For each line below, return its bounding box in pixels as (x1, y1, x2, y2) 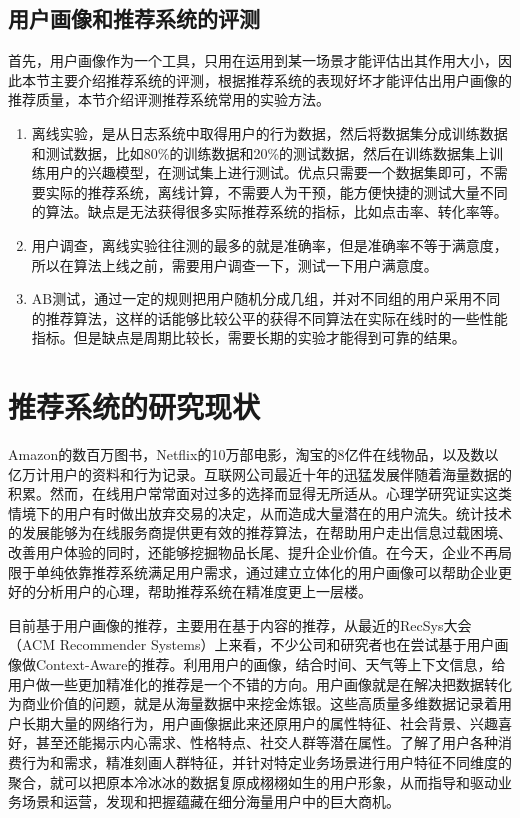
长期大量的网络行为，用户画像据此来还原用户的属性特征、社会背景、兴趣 (21, 712, 498, 733)
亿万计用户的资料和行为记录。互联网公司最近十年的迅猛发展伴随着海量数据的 (8, 463, 512, 484)
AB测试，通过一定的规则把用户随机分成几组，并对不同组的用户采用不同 (31, 288, 501, 309)
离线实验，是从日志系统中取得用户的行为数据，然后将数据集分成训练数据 (31, 122, 508, 143)
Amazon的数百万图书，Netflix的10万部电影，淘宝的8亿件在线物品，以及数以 (8, 444, 499, 465)
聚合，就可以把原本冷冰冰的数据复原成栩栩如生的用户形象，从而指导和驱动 (8, 771, 498, 792)
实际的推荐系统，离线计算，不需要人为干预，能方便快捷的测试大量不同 (45, 181, 508, 202)
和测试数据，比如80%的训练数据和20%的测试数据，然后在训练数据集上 (31, 142, 490, 163)
